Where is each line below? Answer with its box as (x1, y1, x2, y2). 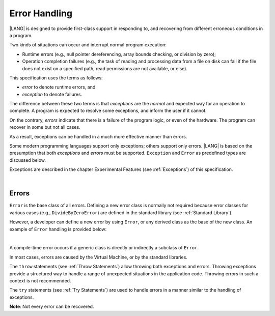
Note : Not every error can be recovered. (9, 303, 94, 310)
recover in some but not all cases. (9, 124, 81, 130)
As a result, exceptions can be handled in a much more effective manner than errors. (9, 133, 187, 139)
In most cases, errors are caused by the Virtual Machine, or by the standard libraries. (9, 254, 188, 260)
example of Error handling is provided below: (9, 226, 107, 232)
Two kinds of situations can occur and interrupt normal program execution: (9, 42, 167, 48)
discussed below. (9, 157, 46, 163)
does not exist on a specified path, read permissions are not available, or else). (22, 65, 188, 71)
